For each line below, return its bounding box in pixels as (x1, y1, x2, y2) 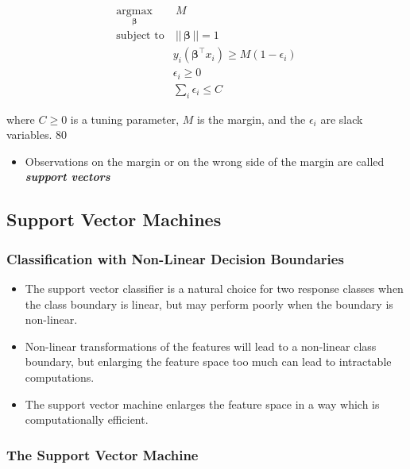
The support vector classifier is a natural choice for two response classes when (25, 280, 404, 296)
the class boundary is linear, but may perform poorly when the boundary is (25, 295, 393, 312)
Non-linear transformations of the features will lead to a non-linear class (25, 337, 377, 354)
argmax (116, 6, 153, 17)
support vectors (25, 168, 110, 185)
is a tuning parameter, (70, 110, 180, 127)
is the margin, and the (197, 110, 306, 127)
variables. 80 (6, 126, 67, 143)
